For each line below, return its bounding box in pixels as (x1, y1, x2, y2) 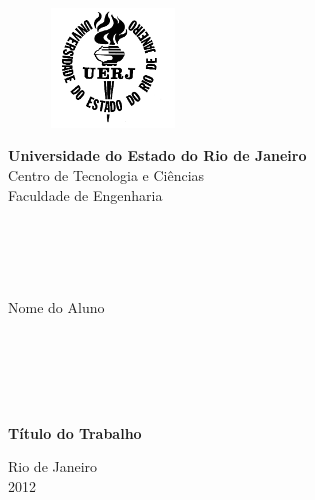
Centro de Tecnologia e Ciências (8, 164, 205, 185)
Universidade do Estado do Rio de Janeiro (8, 145, 307, 166)
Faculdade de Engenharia (8, 184, 163, 205)
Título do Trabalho (8, 422, 142, 443)
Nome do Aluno (8, 296, 105, 317)
